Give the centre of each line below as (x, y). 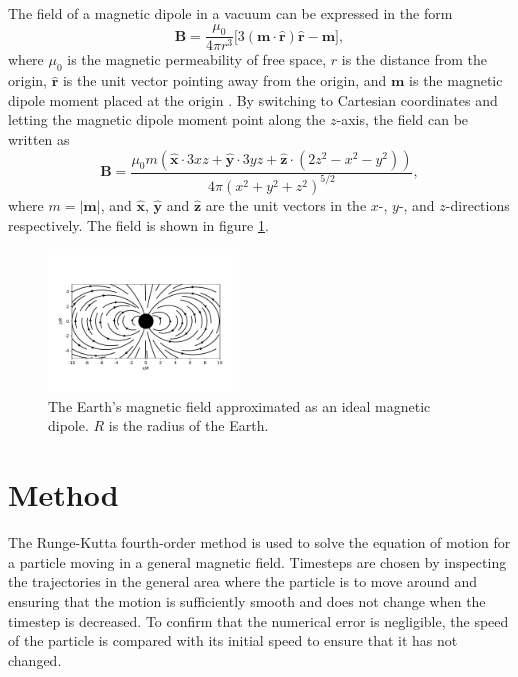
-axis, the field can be (402, 119)
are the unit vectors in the (286, 204)
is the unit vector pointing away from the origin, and (224, 80)
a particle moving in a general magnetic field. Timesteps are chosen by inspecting (257, 561)
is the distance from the (414, 59)
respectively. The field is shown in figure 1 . (138, 224)
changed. (35, 659)
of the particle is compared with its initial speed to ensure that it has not (233, 640)
